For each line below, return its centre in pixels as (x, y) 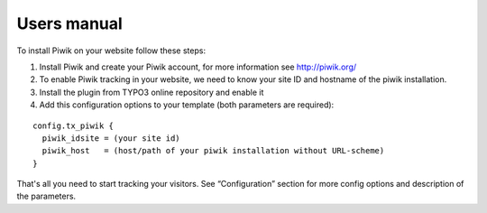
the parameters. (46, 196)
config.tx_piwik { (74, 125)
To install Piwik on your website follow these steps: (111, 51)
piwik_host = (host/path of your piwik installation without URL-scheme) (213, 151)
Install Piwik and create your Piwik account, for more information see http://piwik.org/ (198, 67)
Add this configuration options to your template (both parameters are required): (187, 105)
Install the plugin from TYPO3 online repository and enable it (152, 92)
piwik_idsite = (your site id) (111, 138)
